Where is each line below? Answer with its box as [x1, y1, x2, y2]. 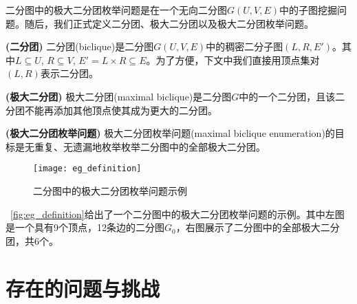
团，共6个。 [6, 233, 58, 248]
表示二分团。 [40, 66, 98, 80]
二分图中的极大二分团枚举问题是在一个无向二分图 [6, 3, 227, 17]
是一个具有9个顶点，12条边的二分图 [6, 220, 164, 235]
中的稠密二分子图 [206, 39, 283, 54]
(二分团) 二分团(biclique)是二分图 [6, 39, 154, 54]
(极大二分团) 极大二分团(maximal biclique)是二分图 [6, 89, 232, 103]
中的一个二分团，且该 [239, 89, 336, 103]
